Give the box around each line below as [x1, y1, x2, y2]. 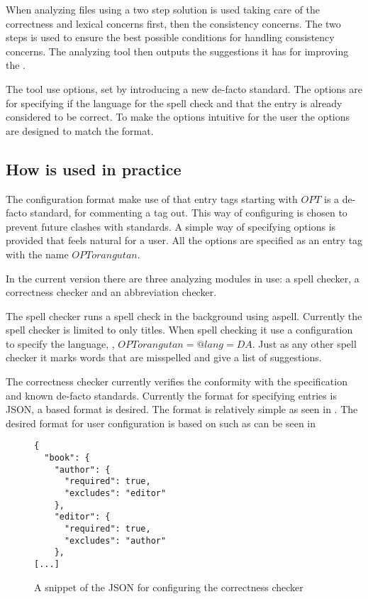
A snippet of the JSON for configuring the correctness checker [34, 579, 303, 594]
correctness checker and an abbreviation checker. [6, 285, 217, 299]
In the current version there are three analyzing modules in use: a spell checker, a [6, 270, 359, 285]
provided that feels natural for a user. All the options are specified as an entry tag [6, 233, 363, 248]
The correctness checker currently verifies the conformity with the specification [6, 374, 347, 389]
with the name [6, 246, 69, 261]
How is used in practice [6, 158, 182, 180]
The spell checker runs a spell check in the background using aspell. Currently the [6, 308, 362, 323]
